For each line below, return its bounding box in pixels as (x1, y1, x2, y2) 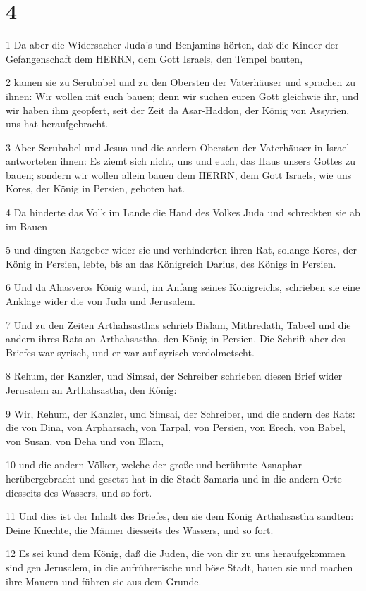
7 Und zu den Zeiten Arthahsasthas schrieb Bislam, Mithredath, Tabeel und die (6, 317, 351, 332)
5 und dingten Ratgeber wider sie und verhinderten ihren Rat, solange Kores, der (6, 242, 357, 257)
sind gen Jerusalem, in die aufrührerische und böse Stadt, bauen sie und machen (6, 559, 353, 574)
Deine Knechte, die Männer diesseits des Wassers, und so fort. (6, 522, 274, 537)
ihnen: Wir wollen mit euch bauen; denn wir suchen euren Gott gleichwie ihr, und (6, 88, 359, 103)
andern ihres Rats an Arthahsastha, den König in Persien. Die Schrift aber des (6, 331, 346, 346)
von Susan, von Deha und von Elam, (6, 433, 164, 448)
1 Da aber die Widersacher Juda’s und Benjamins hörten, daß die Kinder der (6, 37, 339, 52)
